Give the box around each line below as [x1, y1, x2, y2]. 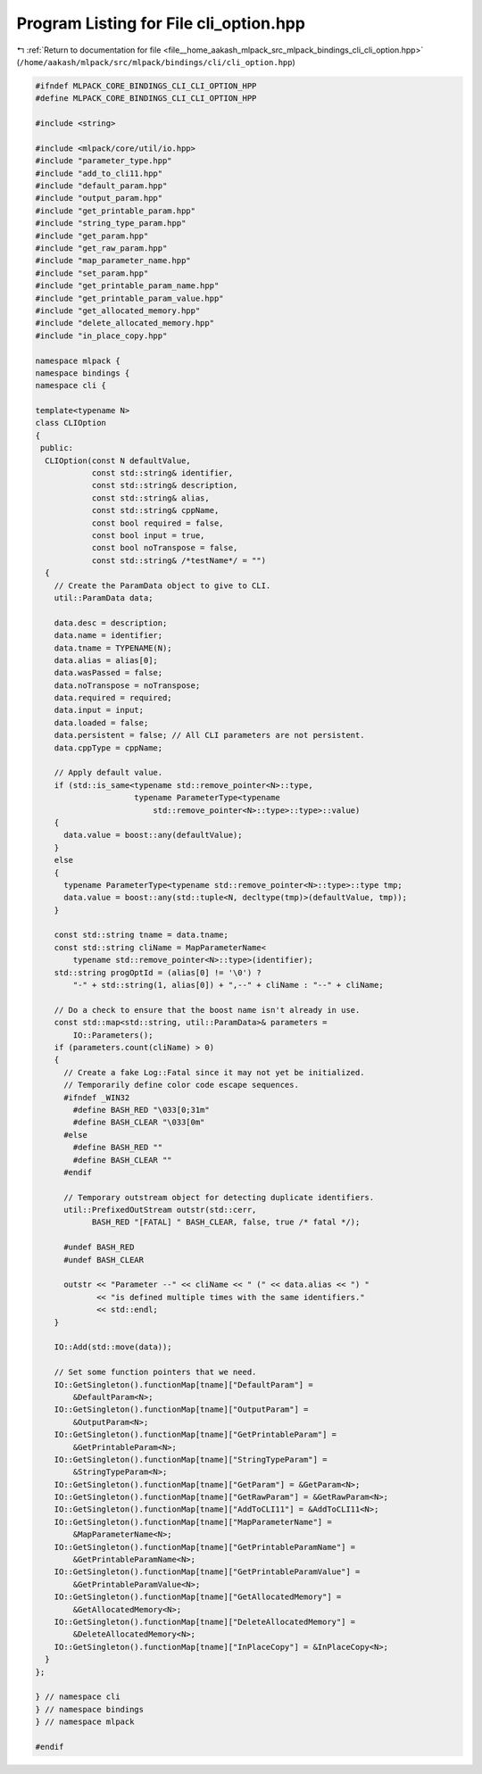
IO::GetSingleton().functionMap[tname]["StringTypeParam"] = [54, 1455, 328, 1464]
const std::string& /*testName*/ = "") [91, 555, 267, 566]
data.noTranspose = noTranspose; [54, 680, 201, 691]
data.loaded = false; [54, 717, 149, 727]
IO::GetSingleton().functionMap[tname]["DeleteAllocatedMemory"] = [54, 1616, 356, 1627]
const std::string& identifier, [91, 468, 234, 478]
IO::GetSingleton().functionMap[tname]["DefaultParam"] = [54, 1380, 313, 1389]
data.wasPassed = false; [54, 667, 163, 678]
